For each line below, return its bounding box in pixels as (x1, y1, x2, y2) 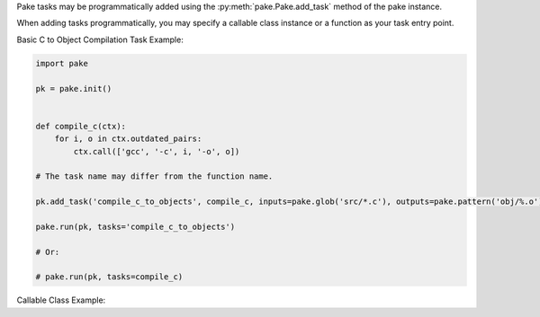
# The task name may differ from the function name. (35, 172, 274, 181)
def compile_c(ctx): (35, 121, 126, 131)
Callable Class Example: (16, 295, 106, 305)
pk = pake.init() (35, 84, 112, 93)
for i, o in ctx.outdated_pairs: (54, 134, 202, 144)
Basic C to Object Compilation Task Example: (16, 34, 184, 45)
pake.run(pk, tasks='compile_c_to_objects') (35, 221, 236, 232)
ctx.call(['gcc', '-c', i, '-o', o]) (73, 146, 240, 156)
